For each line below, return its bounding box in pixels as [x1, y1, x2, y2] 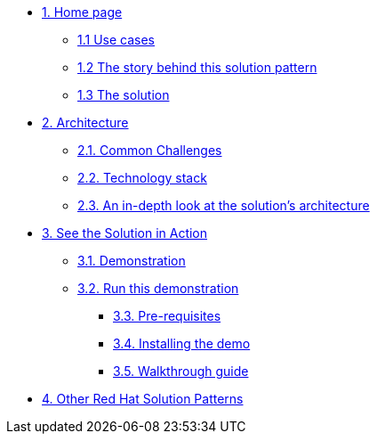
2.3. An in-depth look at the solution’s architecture [77, 198, 370, 213]
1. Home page [42, 4, 123, 20]
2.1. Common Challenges [77, 143, 222, 158]
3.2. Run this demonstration [77, 281, 239, 296]
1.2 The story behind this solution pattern [77, 60, 317, 75]
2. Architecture [42, 115, 129, 130]
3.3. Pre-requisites [113, 308, 221, 323]
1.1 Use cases [77, 32, 155, 47]
